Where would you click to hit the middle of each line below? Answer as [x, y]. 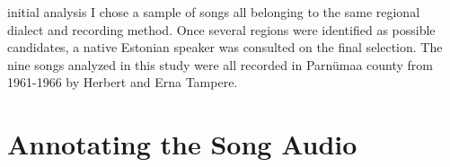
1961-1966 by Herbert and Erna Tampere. [123, 82]
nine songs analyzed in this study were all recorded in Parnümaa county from [220, 64]
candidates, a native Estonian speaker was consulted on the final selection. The [225, 47]
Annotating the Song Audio [182, 144]
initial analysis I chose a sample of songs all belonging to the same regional [214, 12]
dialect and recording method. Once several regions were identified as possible [221, 29]
